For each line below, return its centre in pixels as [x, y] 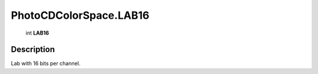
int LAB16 [37, 33]
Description [33, 50]
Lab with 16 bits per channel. [46, 63]
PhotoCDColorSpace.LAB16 [80, 15]
